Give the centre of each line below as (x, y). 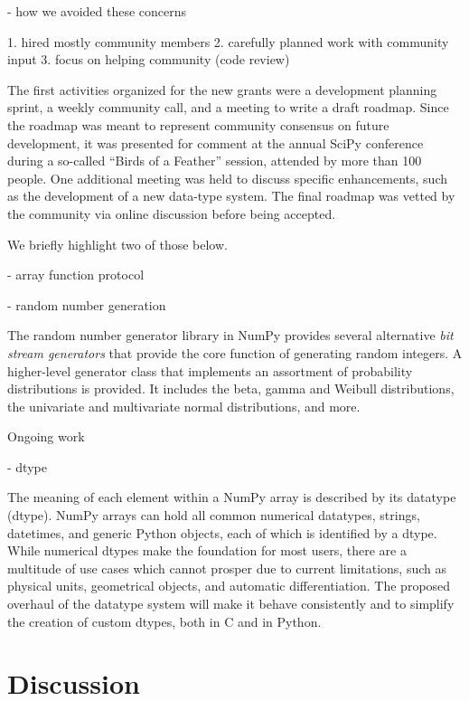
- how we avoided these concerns (97, 11)
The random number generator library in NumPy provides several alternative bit (230, 335)
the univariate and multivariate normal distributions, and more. (184, 406)
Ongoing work (46, 436)
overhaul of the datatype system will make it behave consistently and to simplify (231, 604)
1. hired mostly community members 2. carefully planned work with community (228, 41)
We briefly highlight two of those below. (117, 244)
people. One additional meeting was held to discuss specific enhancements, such (228, 178)
